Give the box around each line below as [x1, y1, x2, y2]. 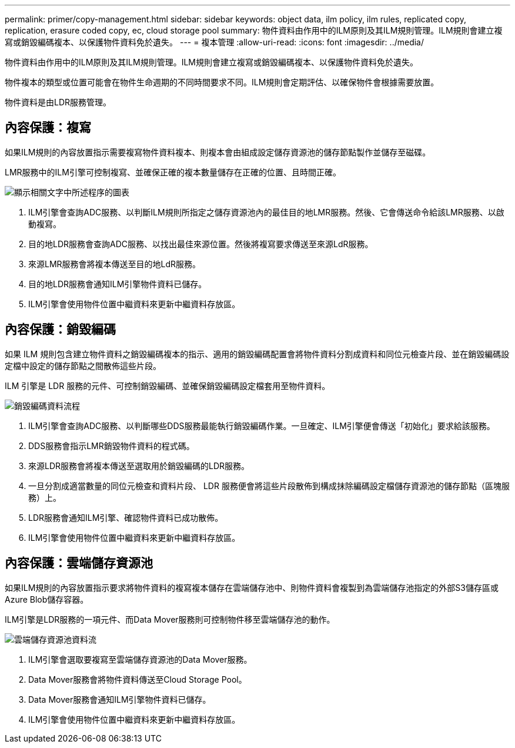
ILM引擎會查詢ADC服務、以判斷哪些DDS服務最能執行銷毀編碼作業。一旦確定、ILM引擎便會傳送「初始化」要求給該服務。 [28, 420, 495, 431]
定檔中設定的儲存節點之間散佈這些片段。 [5, 360, 161, 371]
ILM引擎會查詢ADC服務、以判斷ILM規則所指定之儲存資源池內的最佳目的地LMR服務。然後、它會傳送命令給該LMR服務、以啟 [28, 207, 504, 217]
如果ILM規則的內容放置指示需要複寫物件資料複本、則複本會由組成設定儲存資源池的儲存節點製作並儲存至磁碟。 [5, 147, 431, 157]
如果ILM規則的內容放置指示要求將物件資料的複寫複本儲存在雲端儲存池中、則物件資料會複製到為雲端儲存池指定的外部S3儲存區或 [5, 582, 499, 593]
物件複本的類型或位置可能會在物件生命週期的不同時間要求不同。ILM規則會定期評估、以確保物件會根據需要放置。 [5, 77, 439, 87]
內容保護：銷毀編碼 [5, 322, 116, 337]
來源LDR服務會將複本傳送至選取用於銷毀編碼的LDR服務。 [28, 460, 250, 471]
